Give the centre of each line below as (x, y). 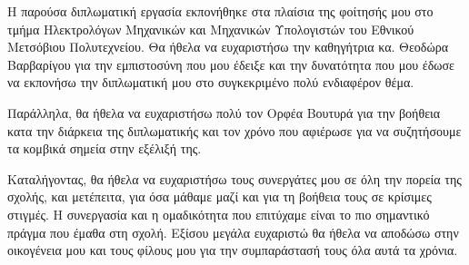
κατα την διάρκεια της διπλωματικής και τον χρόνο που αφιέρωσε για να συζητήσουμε (234, 130)
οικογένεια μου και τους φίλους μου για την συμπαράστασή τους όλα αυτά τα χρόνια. (233, 250)
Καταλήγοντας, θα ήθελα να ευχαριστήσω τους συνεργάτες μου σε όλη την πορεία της (234, 178)
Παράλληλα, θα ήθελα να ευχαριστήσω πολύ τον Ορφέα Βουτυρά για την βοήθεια (224, 112)
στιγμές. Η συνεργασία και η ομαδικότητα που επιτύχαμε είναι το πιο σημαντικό (219, 214)
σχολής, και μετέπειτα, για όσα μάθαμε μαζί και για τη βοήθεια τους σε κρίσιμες (220, 196)
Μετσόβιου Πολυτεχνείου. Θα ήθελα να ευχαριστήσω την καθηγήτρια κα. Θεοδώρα (228, 47)
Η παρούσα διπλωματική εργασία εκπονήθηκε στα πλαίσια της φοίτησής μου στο (220, 11)
